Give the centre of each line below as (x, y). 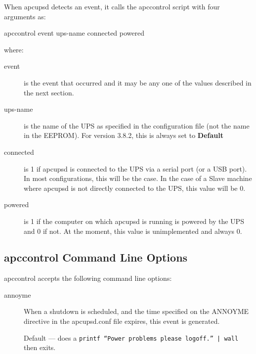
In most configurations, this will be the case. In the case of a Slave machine (138, 178)
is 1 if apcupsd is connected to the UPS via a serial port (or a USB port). (135, 168)
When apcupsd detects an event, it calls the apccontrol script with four (112, 6)
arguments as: (25, 16)
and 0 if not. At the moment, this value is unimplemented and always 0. (133, 231)
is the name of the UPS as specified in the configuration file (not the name (137, 125)
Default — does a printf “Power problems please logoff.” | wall (131, 337)
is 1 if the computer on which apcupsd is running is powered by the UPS (134, 221)
